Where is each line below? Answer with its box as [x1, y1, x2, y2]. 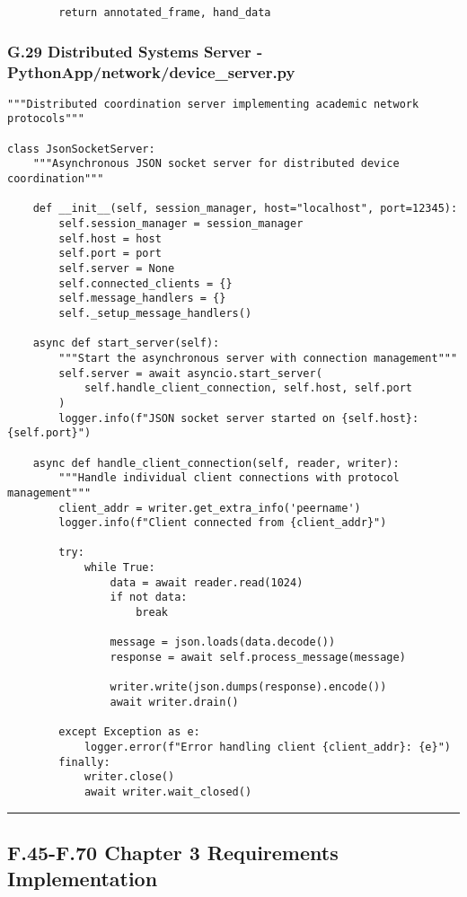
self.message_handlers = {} [58, 292, 226, 305]
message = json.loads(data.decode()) [110, 636, 336, 649]
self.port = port [58, 247, 162, 260]
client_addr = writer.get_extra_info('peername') [58, 501, 361, 514]
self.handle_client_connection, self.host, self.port [84, 382, 413, 395]
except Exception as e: [58, 726, 200, 739]
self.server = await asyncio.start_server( [58, 366, 322, 380]
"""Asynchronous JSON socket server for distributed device [32, 157, 400, 171]
